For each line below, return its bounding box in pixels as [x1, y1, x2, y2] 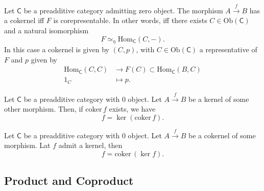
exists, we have [109, 103, 156, 114]
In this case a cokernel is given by [4, 44, 109, 55]
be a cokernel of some [188, 130, 256, 140]
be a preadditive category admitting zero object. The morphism [23, 5, 223, 15]
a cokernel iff [4, 15, 44, 26]
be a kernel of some [188, 93, 249, 104]
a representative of [199, 44, 257, 55]
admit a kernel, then [58, 140, 123, 151]
